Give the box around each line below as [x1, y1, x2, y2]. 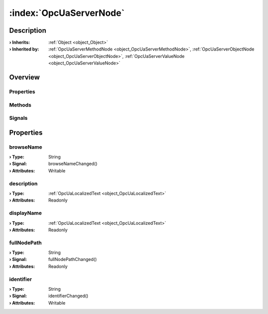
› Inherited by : [9, 46, 39, 52]
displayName [9, 209, 42, 216]
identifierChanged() [48, 293, 89, 299]
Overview [9, 73, 40, 82]
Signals [9, 114, 28, 121]
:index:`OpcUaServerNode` [9, 7, 125, 18]
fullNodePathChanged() [48, 257, 97, 262]
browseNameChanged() [48, 161, 98, 167]
